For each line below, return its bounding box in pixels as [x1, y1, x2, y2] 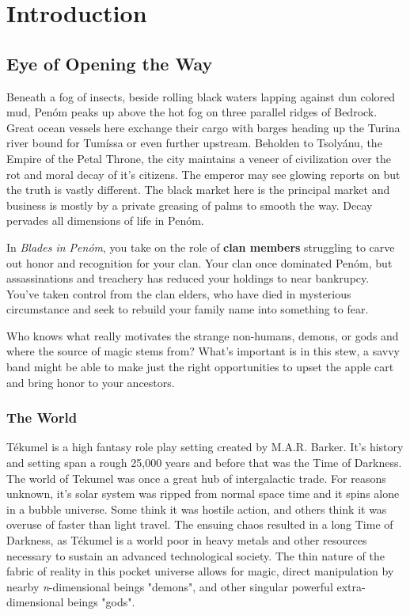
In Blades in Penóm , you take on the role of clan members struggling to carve [6, 238, 395, 255]
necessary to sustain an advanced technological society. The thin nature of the [6, 547, 385, 564]
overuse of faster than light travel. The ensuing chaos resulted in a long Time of [6, 516, 393, 533]
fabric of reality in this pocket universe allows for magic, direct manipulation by [6, 563, 394, 579]
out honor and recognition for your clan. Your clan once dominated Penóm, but [6, 254, 393, 271]
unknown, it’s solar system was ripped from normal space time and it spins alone [6, 485, 400, 502]
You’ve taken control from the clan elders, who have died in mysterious [6, 285, 351, 302]
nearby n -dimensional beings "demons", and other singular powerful [6, 578, 333, 594]
